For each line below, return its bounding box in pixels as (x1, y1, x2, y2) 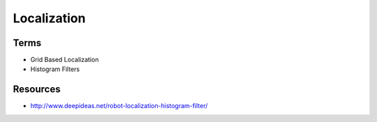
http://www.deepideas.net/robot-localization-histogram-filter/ (30, 102, 208, 110)
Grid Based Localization (30, 56, 99, 64)
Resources (13, 84, 61, 96)
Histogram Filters (30, 65, 80, 73)
